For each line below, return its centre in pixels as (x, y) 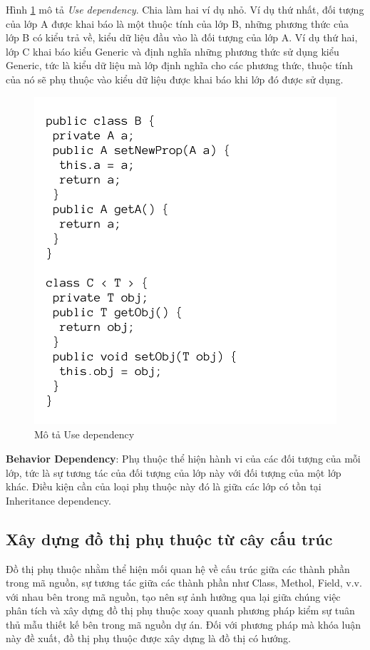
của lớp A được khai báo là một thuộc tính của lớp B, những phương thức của (177, 23)
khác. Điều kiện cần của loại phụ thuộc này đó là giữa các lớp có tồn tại (164, 486)
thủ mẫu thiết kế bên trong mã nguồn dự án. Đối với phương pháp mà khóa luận (184, 624)
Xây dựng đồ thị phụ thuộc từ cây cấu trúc (169, 538)
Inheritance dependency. (58, 500)
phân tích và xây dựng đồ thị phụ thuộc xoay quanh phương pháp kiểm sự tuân (180, 610)
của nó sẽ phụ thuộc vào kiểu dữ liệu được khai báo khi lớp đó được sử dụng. (175, 79)
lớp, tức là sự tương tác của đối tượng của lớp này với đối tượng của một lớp (174, 472)
